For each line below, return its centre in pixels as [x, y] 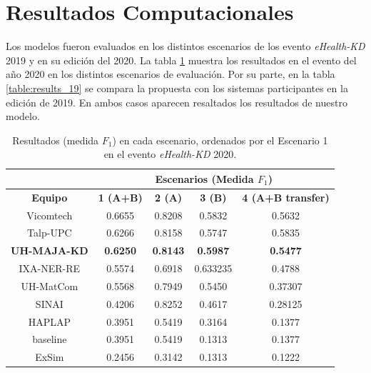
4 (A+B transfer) [286, 197]
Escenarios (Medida [204, 178]
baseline [50, 339]
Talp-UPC [50, 233]
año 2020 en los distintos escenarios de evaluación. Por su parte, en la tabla [171, 74]
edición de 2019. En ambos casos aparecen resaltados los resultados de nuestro [177, 102]
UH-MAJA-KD [50, 250]
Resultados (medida [56, 140]
